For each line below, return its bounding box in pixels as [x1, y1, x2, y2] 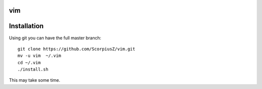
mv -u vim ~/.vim [17, 53, 62, 58]
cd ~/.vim [17, 60, 41, 65]
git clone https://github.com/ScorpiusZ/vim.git [17, 46, 135, 52]
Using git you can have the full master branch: [9, 35, 101, 41]
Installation [9, 22, 44, 30]
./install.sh [17, 67, 49, 72]
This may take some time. [9, 77, 61, 83]
